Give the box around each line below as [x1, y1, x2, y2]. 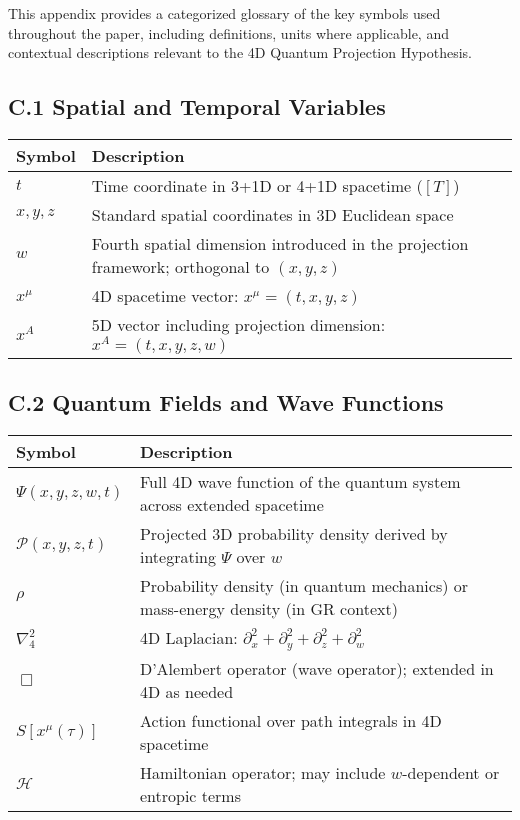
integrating [139, 544, 217, 568]
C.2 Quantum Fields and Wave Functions [8, 387, 444, 418]
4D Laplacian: [139, 625, 238, 649]
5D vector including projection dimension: [91, 312, 386, 336]
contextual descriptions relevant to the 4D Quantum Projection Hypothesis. [8, 42, 473, 63]
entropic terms [139, 783, 241, 807]
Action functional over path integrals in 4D [139, 708, 442, 732]
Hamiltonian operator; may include [139, 760, 386, 784]
